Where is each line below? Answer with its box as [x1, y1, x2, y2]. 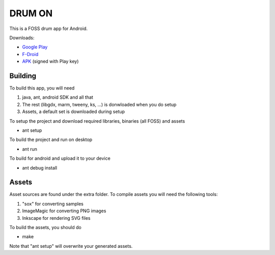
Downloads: [9, 35, 35, 41]
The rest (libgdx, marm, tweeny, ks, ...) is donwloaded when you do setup [22, 101, 177, 107]
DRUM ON [9, 8, 53, 19]
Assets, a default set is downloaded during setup [22, 108, 125, 115]
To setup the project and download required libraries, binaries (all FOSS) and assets [9, 118, 185, 124]
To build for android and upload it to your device [9, 155, 111, 161]
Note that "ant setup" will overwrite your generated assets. [9, 243, 133, 249]
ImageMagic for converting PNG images [22, 208, 106, 214]
